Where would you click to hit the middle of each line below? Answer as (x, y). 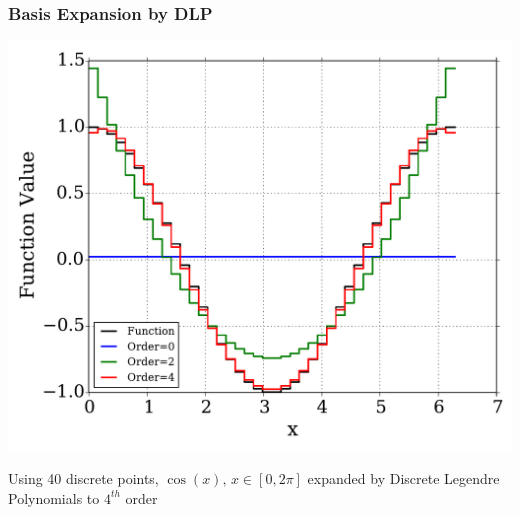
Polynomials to (54, 497)
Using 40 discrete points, (83, 478)
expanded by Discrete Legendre (403, 478)
